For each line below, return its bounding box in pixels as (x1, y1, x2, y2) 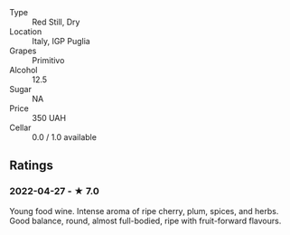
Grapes (9, 45, 37, 56)
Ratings (9, 158, 54, 174)
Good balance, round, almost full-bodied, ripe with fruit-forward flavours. (9, 215, 282, 226)
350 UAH (32, 113, 66, 123)
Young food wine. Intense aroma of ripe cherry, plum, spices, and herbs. (9, 205, 279, 216)
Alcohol (9, 65, 38, 75)
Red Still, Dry (32, 16, 80, 27)
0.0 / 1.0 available (32, 132, 98, 142)
